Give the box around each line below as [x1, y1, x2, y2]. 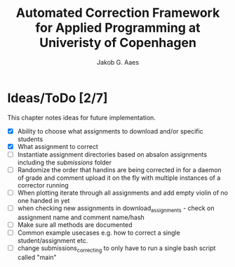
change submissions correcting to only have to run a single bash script [17, 244, 216, 254]
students [17, 135, 43, 143]
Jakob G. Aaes [97, 58, 139, 66]
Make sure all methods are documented [17, 220, 133, 229]
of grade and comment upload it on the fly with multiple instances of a [17, 174, 221, 182]
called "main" [17, 253, 58, 261]
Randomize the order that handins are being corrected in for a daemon [17, 165, 222, 174]
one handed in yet [17, 197, 70, 204]
